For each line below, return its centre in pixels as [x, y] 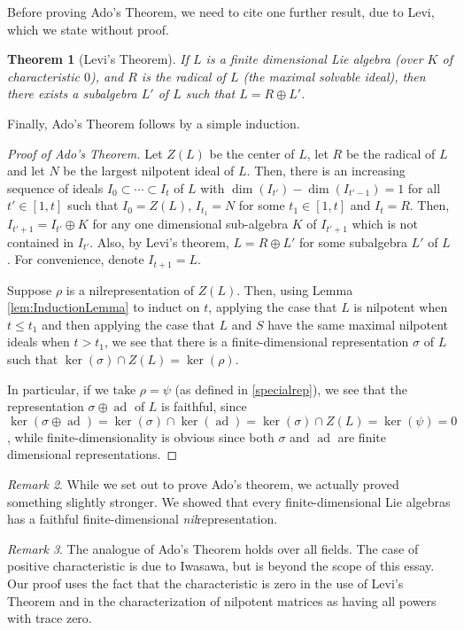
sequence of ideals [55, 187]
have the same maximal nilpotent [358, 324]
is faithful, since [204, 406]
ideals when [39, 342]
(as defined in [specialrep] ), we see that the [291, 389]
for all [424, 187]
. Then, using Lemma [295, 289]
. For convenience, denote [76, 259]
